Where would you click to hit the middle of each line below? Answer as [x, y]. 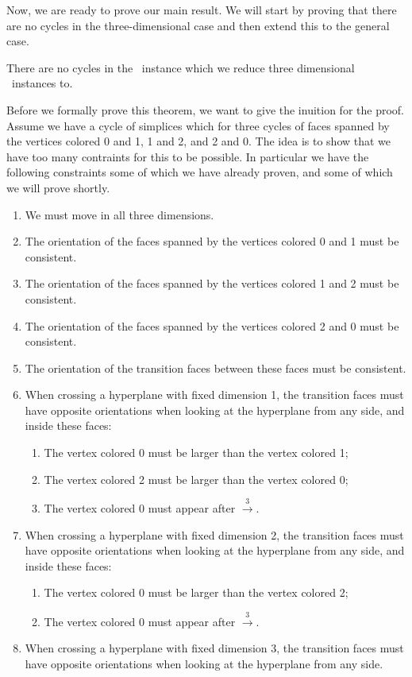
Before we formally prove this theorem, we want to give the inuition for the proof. [205, 109]
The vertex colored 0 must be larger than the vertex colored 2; [196, 592]
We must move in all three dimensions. [119, 214]
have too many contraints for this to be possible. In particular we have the [188, 156]
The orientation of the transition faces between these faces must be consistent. [216, 368]
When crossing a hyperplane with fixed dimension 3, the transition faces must [214, 648]
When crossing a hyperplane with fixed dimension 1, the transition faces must [214, 395]
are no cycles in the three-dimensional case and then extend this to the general [198, 25]
